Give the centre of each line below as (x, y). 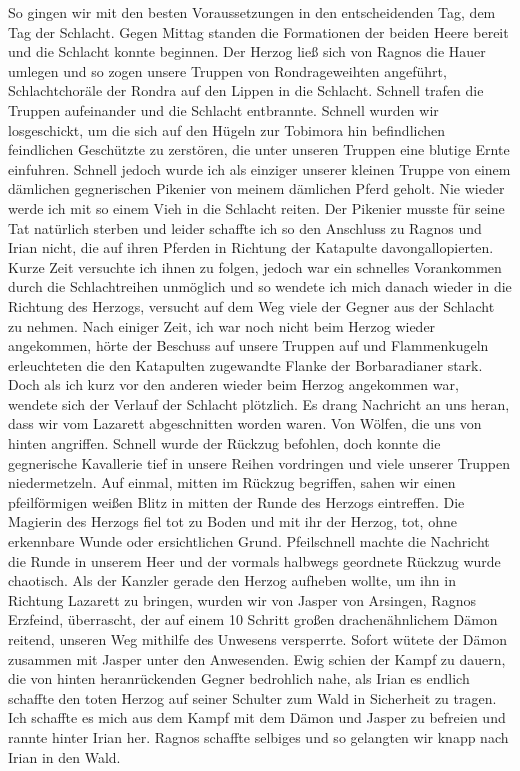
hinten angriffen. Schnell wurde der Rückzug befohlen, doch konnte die (224, 443)
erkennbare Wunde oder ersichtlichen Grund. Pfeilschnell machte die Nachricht (249, 541)
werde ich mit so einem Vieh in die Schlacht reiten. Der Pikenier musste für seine (256, 207)
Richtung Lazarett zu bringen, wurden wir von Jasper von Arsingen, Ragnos (242, 599)
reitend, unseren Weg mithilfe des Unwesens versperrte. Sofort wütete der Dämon (257, 639)
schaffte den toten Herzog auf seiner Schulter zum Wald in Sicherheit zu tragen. (252, 697)
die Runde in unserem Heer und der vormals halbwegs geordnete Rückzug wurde (254, 560)
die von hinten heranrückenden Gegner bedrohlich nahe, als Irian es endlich (239, 678)
